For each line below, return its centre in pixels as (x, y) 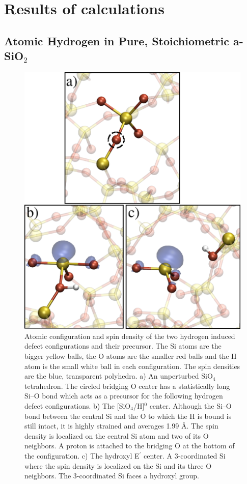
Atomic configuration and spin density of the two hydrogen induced (130, 336)
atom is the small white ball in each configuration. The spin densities (132, 366)
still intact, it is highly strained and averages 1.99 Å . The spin (121, 426)
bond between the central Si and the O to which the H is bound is (128, 416)
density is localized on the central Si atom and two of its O (117, 435)
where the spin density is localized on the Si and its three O (118, 465)
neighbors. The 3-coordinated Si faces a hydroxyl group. (112, 476)
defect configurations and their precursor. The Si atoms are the (123, 346)
